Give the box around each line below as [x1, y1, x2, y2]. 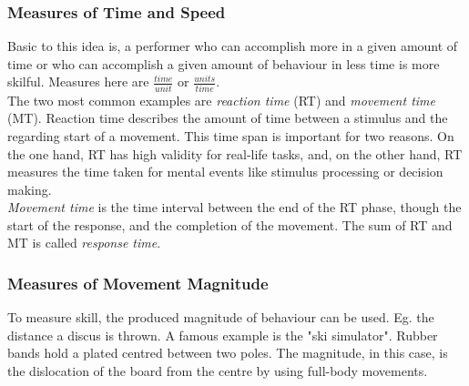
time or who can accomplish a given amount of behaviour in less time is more [7, 54, 440, 73]
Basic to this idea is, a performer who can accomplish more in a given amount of [7, 36, 458, 56]
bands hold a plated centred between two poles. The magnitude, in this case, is [7, 343, 448, 362]
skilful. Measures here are [7, 72, 149, 91]
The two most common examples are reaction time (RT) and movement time [7, 90, 435, 109]
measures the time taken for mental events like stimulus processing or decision [7, 162, 444, 181]
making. [7, 179, 52, 198]
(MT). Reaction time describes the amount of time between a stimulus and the [7, 108, 448, 127]
